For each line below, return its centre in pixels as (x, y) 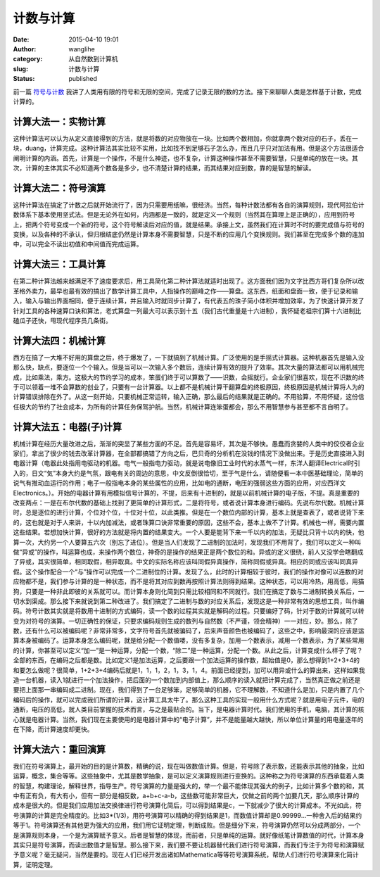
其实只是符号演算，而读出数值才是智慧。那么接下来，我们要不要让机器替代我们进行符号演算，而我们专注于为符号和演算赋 (189, 845)
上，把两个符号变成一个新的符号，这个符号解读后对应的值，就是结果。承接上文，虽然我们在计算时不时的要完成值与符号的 (189, 225)
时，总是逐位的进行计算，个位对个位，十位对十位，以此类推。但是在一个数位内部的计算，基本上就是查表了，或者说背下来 (189, 512)
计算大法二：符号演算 (59, 188)
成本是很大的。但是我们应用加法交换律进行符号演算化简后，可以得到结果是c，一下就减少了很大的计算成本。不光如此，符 (187, 805)
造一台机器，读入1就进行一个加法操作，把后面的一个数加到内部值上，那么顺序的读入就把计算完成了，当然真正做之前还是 (187, 680)
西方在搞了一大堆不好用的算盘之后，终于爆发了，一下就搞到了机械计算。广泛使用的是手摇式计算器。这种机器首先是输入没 (189, 357)
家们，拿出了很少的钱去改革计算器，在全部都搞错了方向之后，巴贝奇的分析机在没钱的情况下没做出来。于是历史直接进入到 (189, 453)
